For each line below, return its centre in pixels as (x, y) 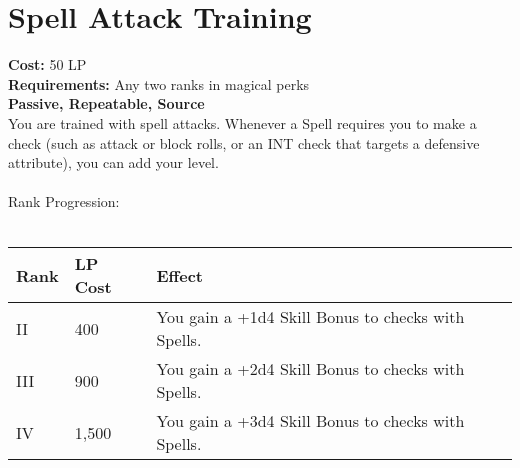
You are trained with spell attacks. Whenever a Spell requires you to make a (242, 122)
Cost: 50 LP (47, 64)
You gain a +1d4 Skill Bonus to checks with (310, 317)
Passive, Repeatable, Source (106, 103)
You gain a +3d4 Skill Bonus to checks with (310, 421)
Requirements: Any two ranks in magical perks (159, 83)
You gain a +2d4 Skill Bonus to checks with (310, 369)
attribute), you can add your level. (113, 162)
